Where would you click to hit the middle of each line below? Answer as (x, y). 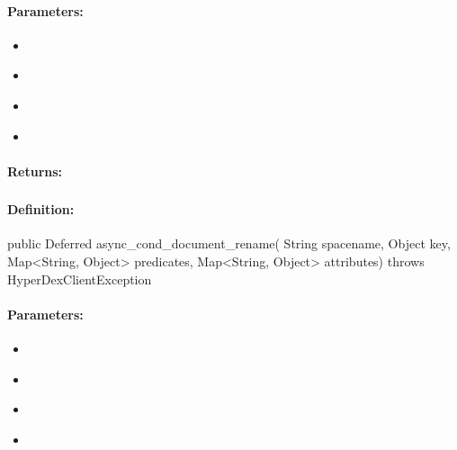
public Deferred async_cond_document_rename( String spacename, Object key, (229, 243)
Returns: (35, 171)
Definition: (41, 209)
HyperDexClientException (80, 279)
